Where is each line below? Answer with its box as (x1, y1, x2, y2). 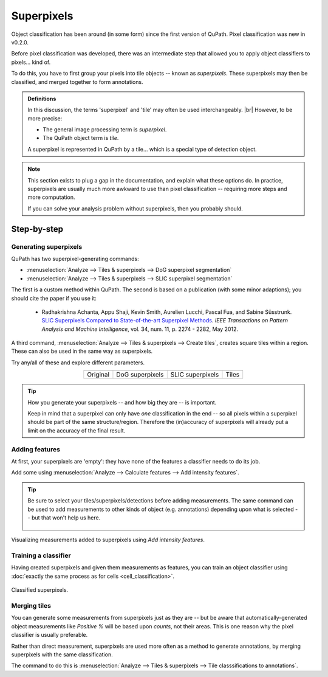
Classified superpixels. (11, 586, 69, 594)
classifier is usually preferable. (11, 631, 88, 639)
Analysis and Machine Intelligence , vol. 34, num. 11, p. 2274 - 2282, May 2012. (41, 325, 238, 333)
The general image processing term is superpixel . (43, 126, 167, 133)
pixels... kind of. (11, 58, 51, 66)
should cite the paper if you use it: (11, 294, 97, 302)
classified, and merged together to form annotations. (11, 78, 143, 85)
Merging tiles (11, 601, 52, 609)
